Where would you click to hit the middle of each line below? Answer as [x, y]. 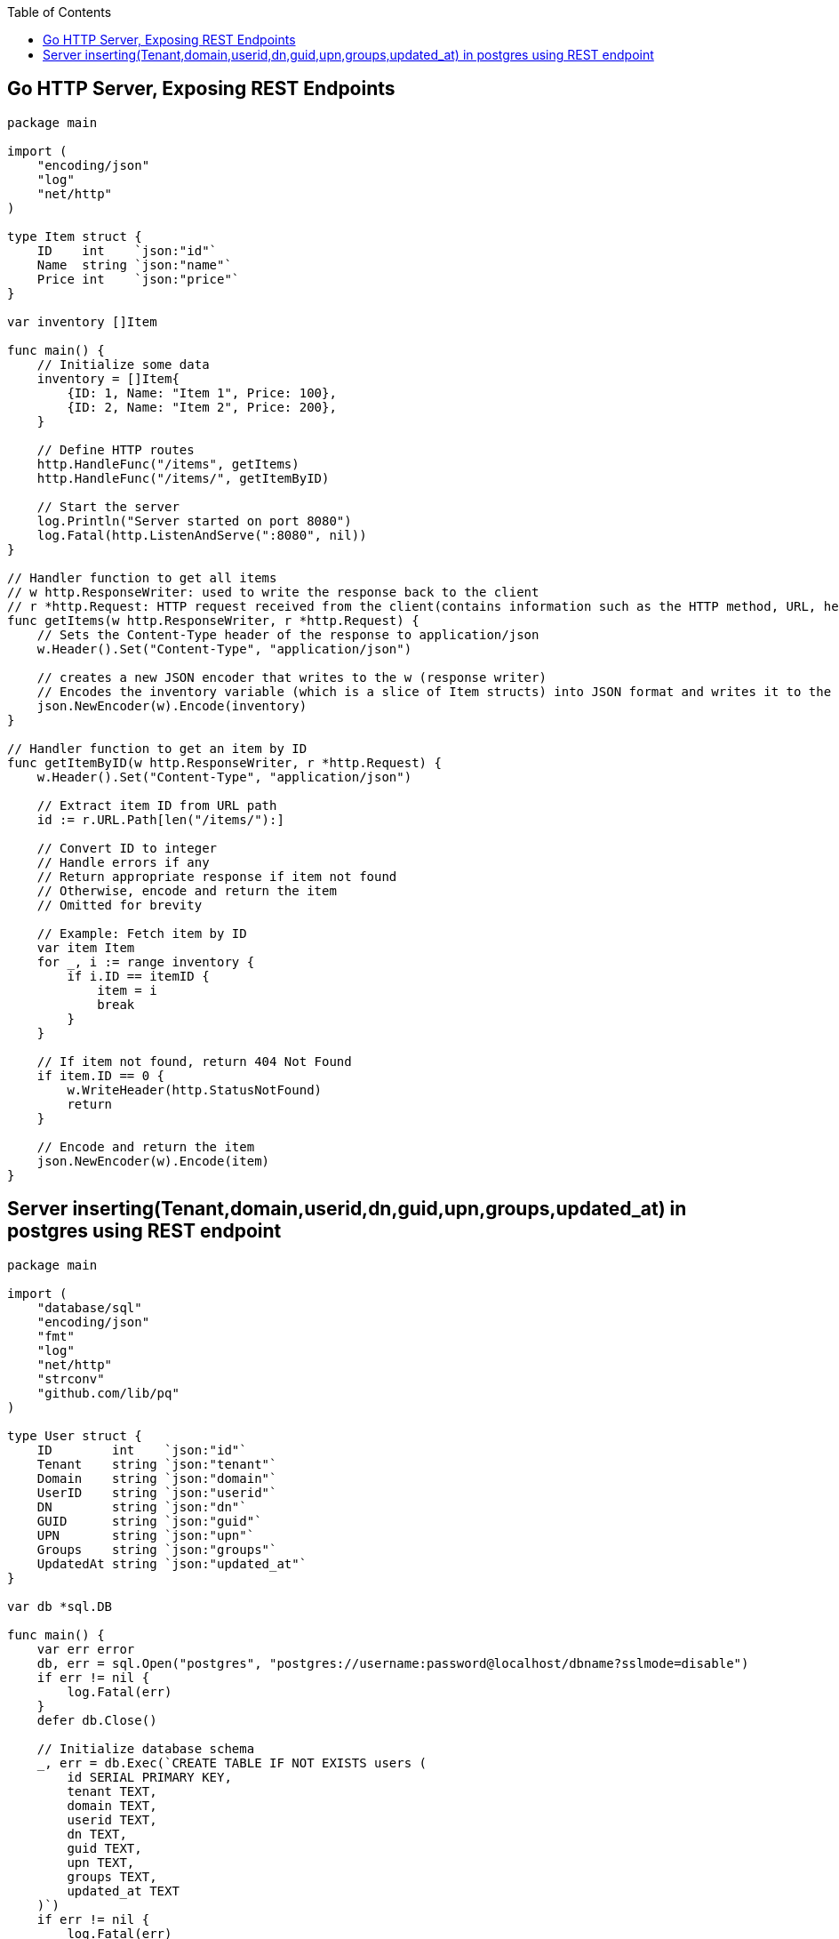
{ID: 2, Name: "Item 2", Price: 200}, [202, 407]
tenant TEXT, [112, 1791]
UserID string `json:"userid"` [157, 1492]
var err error [86, 1649]
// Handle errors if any [123, 862]
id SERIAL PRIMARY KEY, [149, 1777]
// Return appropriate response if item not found [217, 876]
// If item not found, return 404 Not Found [194, 1061]
